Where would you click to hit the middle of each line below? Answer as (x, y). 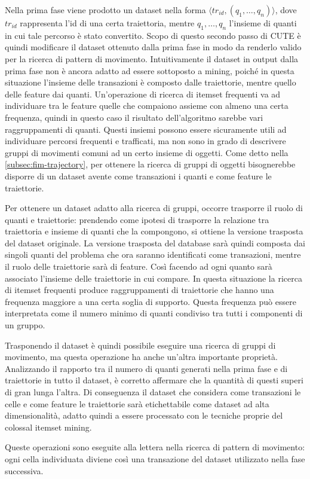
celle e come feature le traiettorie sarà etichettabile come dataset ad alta (137, 403)
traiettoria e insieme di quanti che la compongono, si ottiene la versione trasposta (154, 231)
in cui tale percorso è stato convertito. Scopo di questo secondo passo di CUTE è (153, 35)
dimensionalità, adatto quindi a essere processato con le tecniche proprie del (144, 415)
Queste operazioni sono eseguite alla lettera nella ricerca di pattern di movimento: (155, 447)
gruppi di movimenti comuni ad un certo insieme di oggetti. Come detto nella (147, 152)
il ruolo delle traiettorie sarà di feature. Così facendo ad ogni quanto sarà (139, 266)
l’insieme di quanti (263, 23)
